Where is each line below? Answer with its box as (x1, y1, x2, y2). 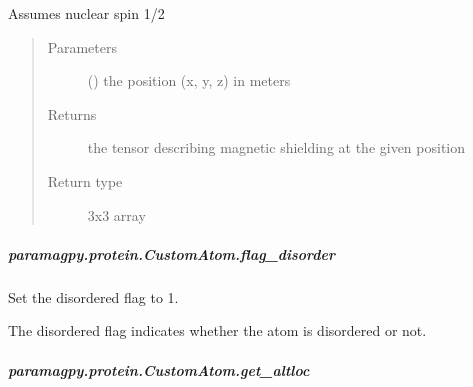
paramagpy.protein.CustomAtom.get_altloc (8, 359, 310, 380)
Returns (47, 103, 97, 124)
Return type (47, 170, 123, 191)
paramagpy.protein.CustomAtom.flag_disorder (8, 243, 336, 264)
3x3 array (87, 204, 146, 225)
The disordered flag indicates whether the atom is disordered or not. (8, 320, 427, 341)
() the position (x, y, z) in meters (87, 70, 291, 91)
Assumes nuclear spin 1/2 (8, 3, 165, 23)
